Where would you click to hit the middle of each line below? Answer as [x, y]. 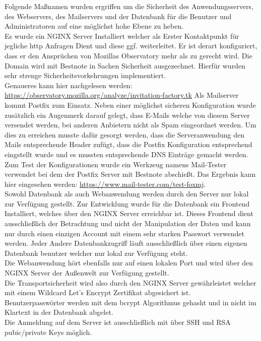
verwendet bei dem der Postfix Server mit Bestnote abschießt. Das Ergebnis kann [130, 174]
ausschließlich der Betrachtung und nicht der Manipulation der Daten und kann [128, 223]
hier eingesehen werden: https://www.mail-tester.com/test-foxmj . [105, 184]
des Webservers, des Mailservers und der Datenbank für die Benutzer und [118, 16]
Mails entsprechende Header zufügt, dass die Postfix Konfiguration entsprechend [128, 144]
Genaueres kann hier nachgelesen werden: [69, 85]
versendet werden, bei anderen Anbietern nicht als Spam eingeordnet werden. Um [130, 125]
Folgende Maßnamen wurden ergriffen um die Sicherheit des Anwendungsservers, [129, 6]
